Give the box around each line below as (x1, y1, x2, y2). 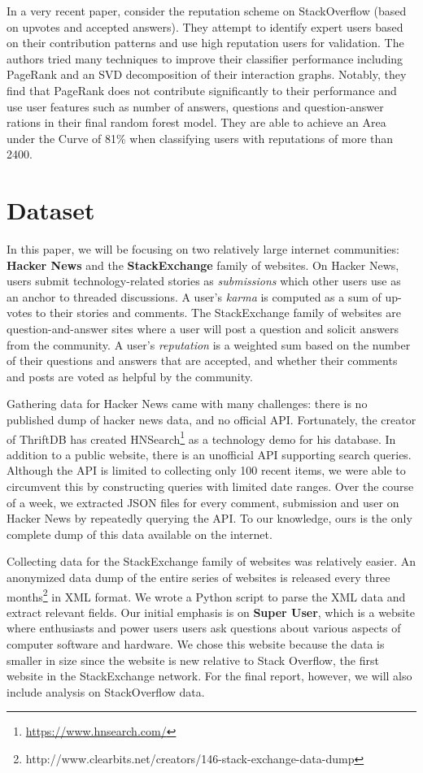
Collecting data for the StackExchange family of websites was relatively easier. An (7, 553, 416, 570)
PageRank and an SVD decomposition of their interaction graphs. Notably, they (7, 66, 407, 83)
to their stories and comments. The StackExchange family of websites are (35, 304, 401, 321)
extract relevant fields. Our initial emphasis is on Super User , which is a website (7, 603, 415, 620)
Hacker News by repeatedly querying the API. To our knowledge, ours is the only (7, 510, 412, 527)
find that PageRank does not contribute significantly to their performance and (7, 81, 397, 98)
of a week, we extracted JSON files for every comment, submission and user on (7, 493, 399, 510)
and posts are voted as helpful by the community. (7, 367, 253, 384)
